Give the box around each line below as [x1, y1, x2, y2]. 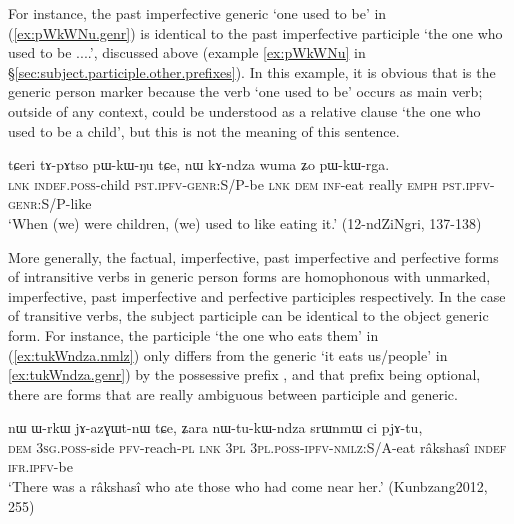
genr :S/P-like [8, 193, 92, 214]
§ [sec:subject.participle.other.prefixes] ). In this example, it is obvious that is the [8, 61, 496, 82]
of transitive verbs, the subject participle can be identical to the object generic [8, 305, 489, 326]
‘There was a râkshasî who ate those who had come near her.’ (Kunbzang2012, [8, 476, 488, 497]
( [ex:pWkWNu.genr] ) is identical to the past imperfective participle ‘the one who [8, 22, 503, 43]
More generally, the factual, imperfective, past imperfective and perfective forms [8, 246, 499, 267]
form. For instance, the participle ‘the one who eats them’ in [8, 324, 379, 345]
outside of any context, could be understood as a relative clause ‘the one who [8, 100, 481, 121]
